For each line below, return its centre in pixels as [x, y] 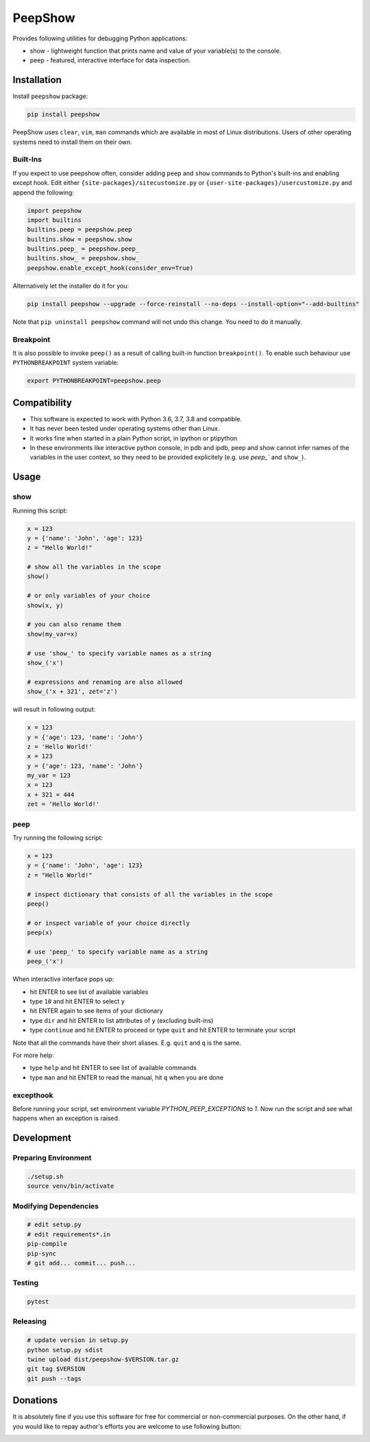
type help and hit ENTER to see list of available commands [113, 1068]
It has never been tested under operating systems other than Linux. [125, 429]
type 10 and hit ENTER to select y [77, 1002]
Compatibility [42, 402]
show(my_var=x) [52, 634]
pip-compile [47, 1244]
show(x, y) [45, 605]
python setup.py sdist [65, 1350]
